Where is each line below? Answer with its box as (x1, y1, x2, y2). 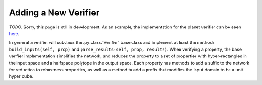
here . (9, 30, 19, 36)
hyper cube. (9, 73, 33, 79)
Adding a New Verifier (9, 7, 99, 18)
